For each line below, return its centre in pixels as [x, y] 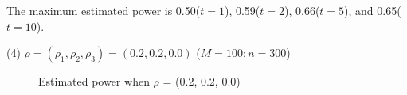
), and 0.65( [373, 10]
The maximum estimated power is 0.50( [104, 10]
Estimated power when [94, 81]
